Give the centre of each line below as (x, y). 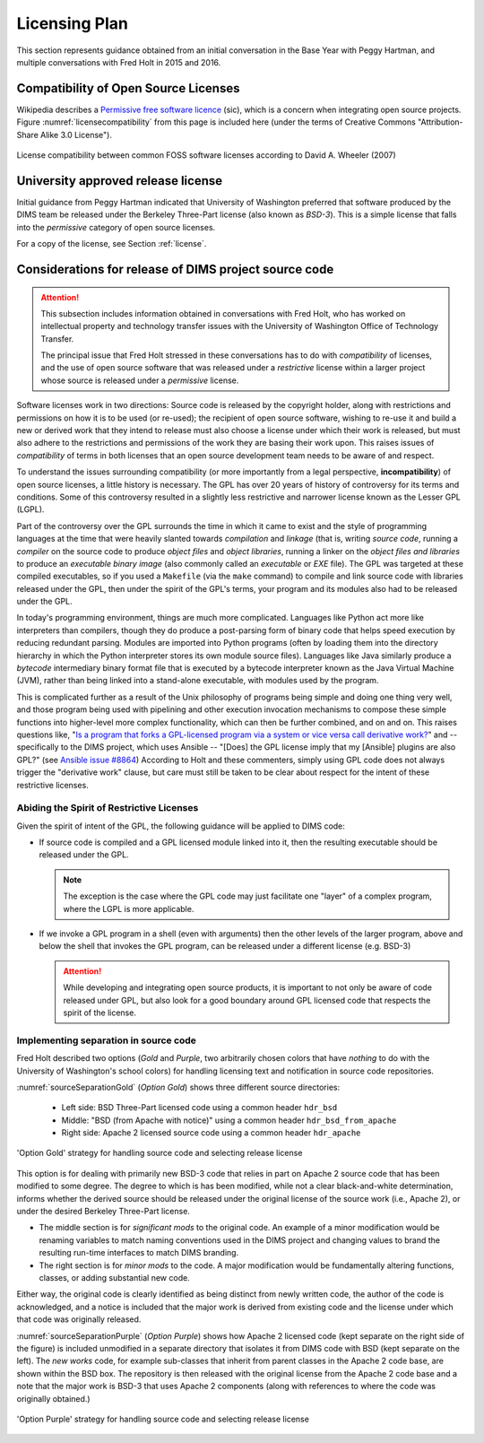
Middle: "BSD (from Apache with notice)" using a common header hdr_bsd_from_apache (229, 1120)
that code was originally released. (79, 1319)
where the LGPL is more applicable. (129, 908)
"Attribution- (440, 122)
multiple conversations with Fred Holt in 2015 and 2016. (119, 62)
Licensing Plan (73, 23)
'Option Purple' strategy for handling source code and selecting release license (163, 1419)
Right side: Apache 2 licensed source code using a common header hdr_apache (211, 1133)
